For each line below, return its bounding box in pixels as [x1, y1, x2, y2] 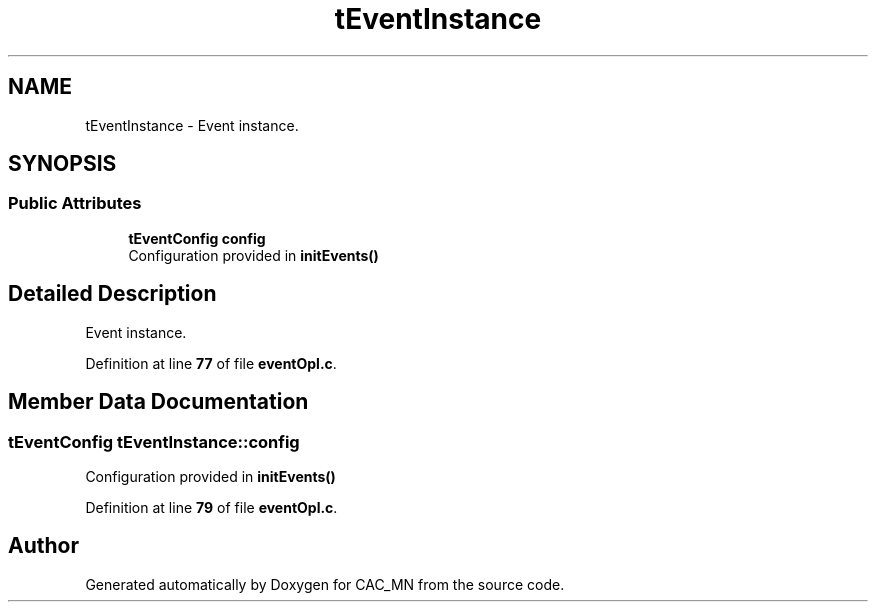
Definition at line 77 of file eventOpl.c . [85, 354, 337, 372]
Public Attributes [8, 193, 142, 214]
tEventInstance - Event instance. [85, 116, 299, 134]
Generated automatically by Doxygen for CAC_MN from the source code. [85, 575, 565, 593]
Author [8, 533, 79, 559]
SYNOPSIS [8, 151, 117, 177]
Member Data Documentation [8, 389, 309, 415]
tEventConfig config [128, 229, 266, 247]
